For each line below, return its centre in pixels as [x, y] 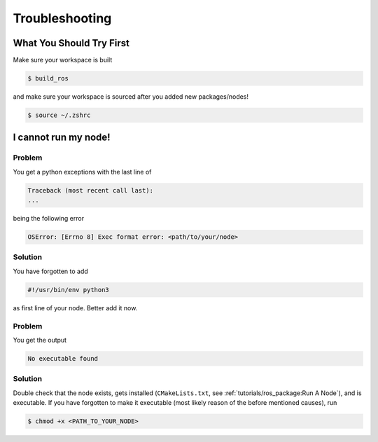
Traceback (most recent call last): [91, 190]
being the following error [48, 219]
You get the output [40, 340]
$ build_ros [48, 78]
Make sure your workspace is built [63, 60]
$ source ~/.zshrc [59, 115]
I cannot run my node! [62, 138]
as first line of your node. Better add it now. [75, 308]
